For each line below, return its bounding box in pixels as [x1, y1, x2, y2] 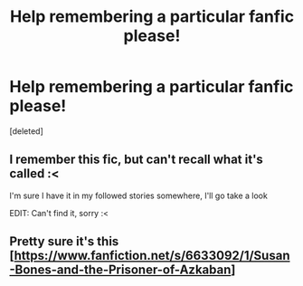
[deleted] [9, 125, 43, 137]
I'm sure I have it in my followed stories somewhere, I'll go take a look [9, 190, 269, 201]
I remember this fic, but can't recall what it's [9, 152, 264, 167]
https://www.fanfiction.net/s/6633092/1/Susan [14, 248, 290, 263]
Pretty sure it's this [9, 234, 119, 250]
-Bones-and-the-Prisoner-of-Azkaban [9, 262, 232, 278]
